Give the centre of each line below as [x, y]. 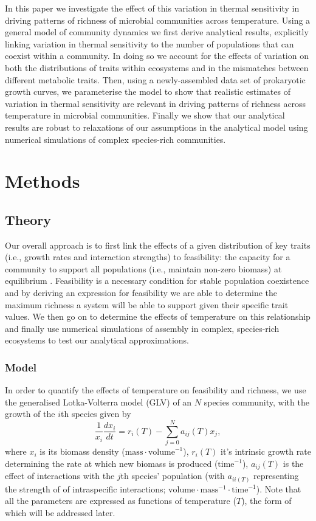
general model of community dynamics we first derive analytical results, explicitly [157, 32]
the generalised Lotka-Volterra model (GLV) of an [98, 402]
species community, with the [256, 402]
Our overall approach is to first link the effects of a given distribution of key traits [158, 245]
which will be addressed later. [60, 512]
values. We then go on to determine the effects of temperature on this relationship [158, 316]
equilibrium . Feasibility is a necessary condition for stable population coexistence [157, 281]
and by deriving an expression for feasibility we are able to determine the [141, 293]
